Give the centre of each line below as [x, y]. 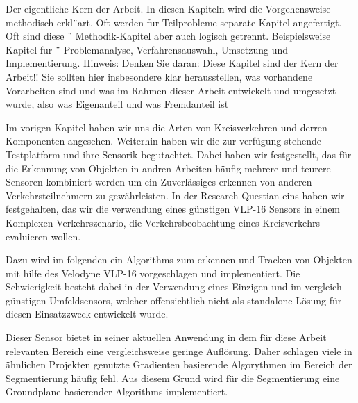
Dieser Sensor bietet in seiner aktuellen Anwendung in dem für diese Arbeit [166, 337]
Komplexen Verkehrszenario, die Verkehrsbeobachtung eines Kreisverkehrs [163, 222]
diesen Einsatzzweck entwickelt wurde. [87, 314]
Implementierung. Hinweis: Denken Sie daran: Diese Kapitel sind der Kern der [172, 63]
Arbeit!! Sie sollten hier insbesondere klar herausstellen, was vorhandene [159, 76]
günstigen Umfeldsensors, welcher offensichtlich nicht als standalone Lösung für [174, 300]
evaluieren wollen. [43, 236]
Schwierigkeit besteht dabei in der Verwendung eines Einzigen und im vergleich [174, 287]
